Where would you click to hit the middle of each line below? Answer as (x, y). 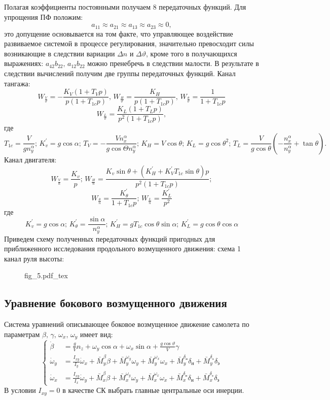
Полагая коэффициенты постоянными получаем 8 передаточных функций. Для (125, 7)
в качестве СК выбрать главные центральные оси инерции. (153, 390)
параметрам (22, 334)
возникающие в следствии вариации (60, 53)
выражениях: (24, 63)
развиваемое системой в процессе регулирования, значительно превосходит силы (129, 43)
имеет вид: (97, 334)
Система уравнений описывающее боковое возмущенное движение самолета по (127, 324)
